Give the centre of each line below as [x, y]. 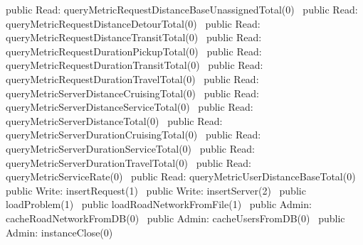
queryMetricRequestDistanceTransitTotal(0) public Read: [134, 37]
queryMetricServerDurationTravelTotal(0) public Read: [128, 162]
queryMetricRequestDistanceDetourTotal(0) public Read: [133, 23]
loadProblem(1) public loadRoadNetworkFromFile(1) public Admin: [159, 204]
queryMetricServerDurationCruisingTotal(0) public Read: [133, 135]
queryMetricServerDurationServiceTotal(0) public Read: [130, 148]
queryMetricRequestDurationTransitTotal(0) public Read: [135, 65]
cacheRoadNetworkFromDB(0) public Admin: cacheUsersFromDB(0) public [175, 218]
